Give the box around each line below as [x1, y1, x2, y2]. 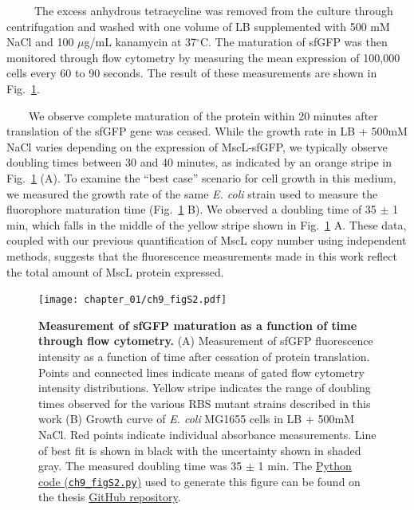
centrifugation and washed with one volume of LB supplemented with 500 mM [6, 18, 390, 34]
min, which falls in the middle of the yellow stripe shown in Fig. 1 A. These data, [6, 216, 407, 233]
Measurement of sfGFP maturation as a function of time [38, 316, 357, 333]
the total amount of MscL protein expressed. [6, 263, 224, 280]
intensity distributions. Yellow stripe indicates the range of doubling [38, 379, 371, 396]
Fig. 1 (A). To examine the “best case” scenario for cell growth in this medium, [6, 169, 396, 186]
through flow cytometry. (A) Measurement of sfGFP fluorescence [38, 332, 373, 349]
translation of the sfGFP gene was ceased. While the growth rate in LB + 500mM [6, 123, 408, 139]
